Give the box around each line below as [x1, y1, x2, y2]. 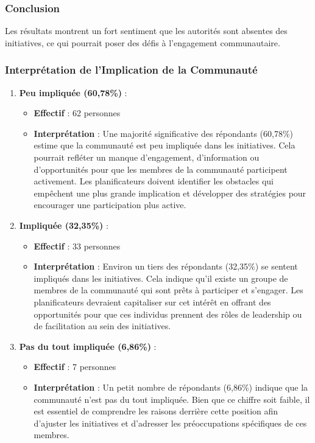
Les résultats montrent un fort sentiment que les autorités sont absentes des [5, 24, 288, 37]
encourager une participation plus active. [34, 198, 186, 211]
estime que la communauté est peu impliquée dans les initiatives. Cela [34, 139, 296, 152]
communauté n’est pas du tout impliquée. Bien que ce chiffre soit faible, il [34, 392, 310, 405]
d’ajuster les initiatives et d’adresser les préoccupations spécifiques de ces [34, 416, 307, 429]
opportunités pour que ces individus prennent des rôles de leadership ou [34, 307, 302, 320]
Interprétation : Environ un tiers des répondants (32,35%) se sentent [34, 260, 298, 273]
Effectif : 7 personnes [34, 360, 116, 373]
